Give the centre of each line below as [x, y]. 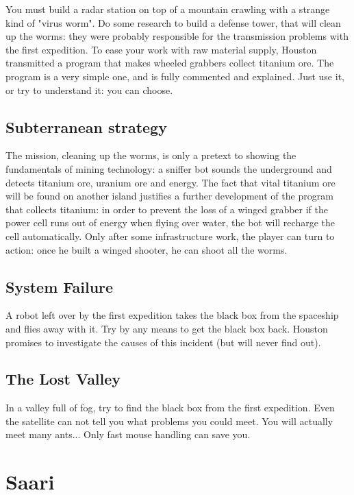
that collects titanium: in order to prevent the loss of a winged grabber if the [167, 209]
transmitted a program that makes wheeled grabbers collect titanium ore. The [170, 63]
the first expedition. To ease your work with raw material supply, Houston [161, 49]
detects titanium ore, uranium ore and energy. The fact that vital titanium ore [170, 182]
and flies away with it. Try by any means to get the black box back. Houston [167, 328]
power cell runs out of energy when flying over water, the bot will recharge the [170, 222]
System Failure [60, 286]
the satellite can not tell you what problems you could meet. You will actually [169, 421]
